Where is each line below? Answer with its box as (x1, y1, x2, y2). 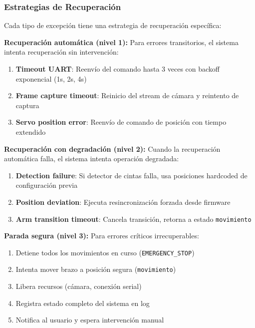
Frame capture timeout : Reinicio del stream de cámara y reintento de (15, 90, 239, 101)
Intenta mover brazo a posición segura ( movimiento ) (15, 264, 176, 274)
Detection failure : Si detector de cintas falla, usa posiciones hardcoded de (15, 170, 248, 180)
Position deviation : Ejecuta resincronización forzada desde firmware (15, 196, 231, 207)
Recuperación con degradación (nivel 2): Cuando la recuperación (4, 143, 221, 154)
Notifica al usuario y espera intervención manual (15, 314, 164, 325)
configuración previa (15, 180, 78, 190)
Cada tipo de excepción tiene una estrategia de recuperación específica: (4, 20, 222, 31)
